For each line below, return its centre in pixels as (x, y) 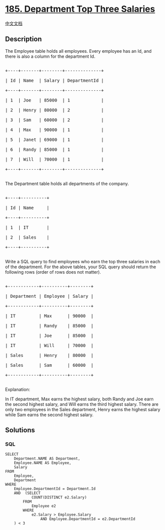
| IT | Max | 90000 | (49, 316)
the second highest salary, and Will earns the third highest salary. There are (82, 404)
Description (23, 39)
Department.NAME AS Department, (47, 459)
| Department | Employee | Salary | (49, 296)
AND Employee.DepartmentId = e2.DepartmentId (88, 519)
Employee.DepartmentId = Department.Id (55, 489)
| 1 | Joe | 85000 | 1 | (55, 100)
